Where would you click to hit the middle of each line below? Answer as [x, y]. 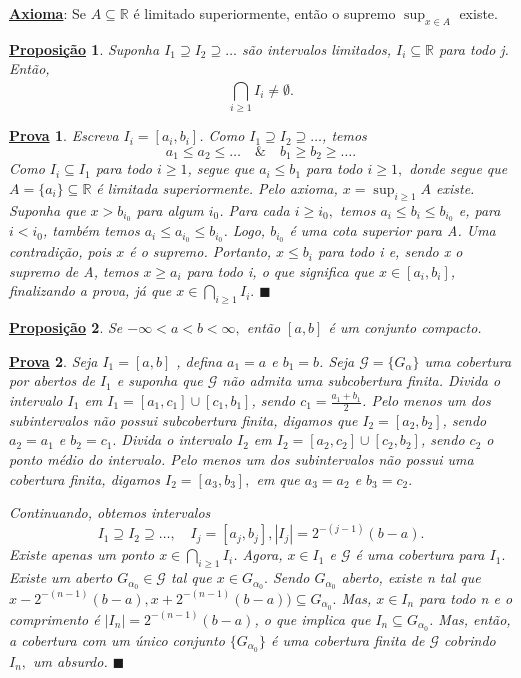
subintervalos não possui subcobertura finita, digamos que [183, 419]
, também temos [91, 230]
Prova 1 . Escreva [64, 135]
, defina [199, 360]
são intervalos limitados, [316, 48]
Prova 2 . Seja [53, 360]
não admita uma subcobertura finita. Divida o [361, 380]
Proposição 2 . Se [66, 327]
